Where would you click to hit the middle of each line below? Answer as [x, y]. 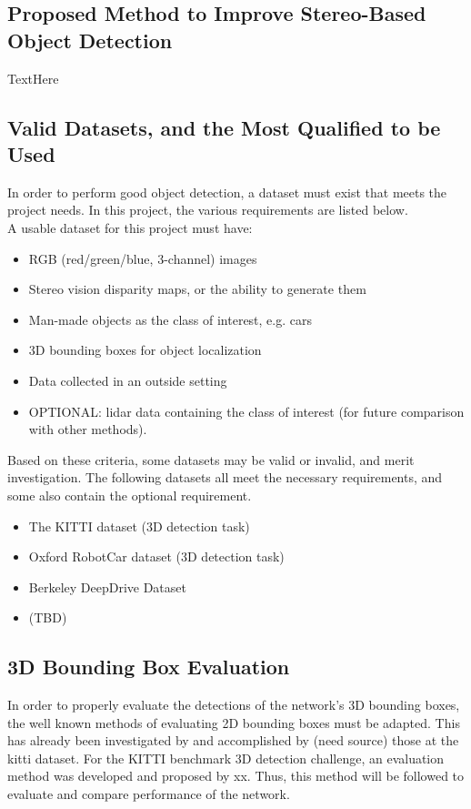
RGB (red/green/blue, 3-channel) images [143, 258]
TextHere [33, 78]
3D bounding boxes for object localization [145, 350]
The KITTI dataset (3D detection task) [139, 526]
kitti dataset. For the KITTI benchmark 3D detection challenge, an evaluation [226, 758]
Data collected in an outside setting [128, 380]
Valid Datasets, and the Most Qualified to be [224, 127]
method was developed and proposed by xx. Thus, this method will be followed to [236, 776]
